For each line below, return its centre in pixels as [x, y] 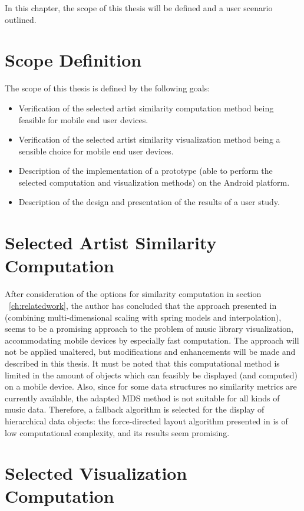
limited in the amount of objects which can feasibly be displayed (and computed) [151, 375]
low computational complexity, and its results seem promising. [117, 432]
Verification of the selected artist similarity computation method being [146, 108]
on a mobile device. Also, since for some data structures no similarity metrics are [151, 386]
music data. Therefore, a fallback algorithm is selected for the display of [135, 409]
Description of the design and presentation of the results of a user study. [149, 202]
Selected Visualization [96, 473]
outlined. [21, 19]
